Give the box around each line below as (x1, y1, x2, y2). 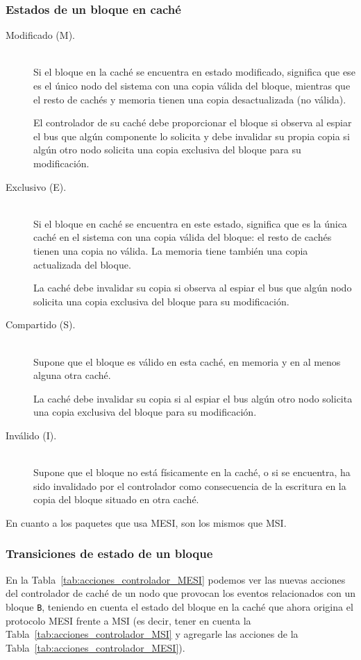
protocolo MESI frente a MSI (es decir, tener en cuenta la (6, 613, 251, 627)
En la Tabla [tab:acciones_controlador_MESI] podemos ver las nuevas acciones (6, 572, 346, 586)
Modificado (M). (6, 28, 75, 42)
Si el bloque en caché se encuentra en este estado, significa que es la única (33, 216, 347, 230)
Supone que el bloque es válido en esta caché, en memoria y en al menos (33, 354, 341, 369)
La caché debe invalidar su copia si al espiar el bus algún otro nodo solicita (33, 391, 353, 405)
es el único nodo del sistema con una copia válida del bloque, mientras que (33, 78, 351, 92)
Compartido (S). (6, 317, 76, 332)
